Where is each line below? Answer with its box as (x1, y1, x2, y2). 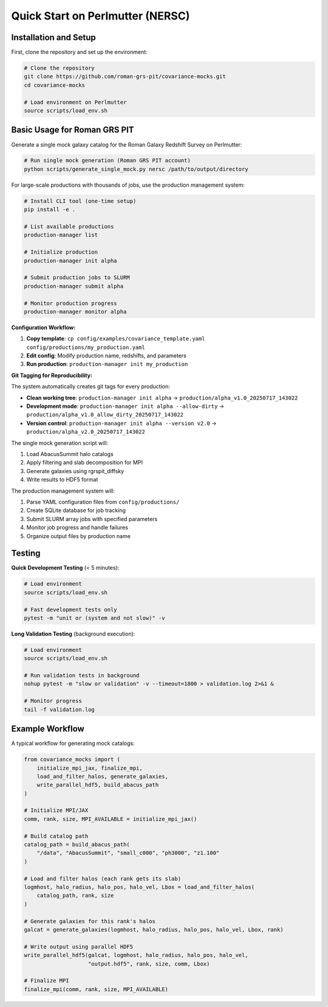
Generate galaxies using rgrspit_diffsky (26, 467, 125, 474)
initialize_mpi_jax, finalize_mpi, (36, 764, 143, 772)
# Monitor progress (24, 697, 82, 705)
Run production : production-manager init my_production (26, 361, 188, 368)
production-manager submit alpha (24, 283, 124, 289)
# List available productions (24, 223, 114, 230)
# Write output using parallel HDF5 (24, 943, 134, 950)
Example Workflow (11, 724, 84, 734)
